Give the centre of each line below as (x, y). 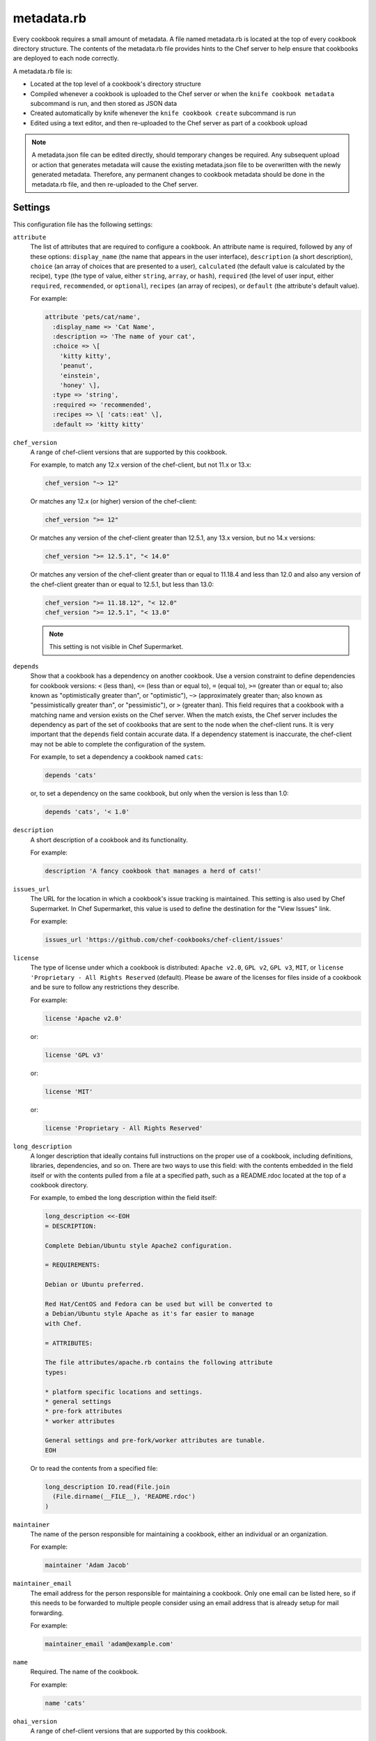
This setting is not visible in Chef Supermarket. (116, 647)
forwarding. (47, 1613)
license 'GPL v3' (75, 1055)
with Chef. (63, 1324)
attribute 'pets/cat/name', (93, 317)
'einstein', (80, 375)
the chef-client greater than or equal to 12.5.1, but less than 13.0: (122, 584)
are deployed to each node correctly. (66, 58)
